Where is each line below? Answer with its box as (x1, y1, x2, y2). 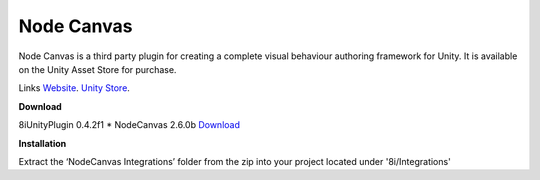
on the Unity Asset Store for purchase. (18, 63, 177, 75)
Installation (18, 137, 67, 149)
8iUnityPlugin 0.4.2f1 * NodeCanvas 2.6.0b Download (18, 119, 240, 131)
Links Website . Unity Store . (18, 82, 130, 94)
